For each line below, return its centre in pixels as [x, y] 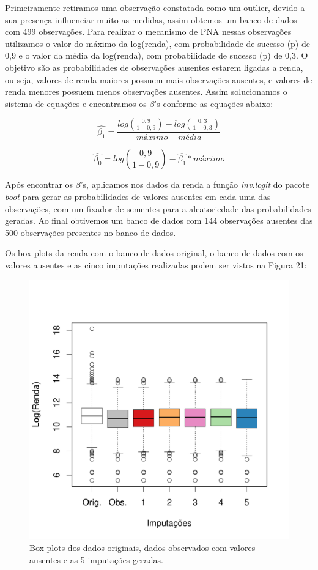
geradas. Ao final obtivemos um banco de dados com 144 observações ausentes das [159, 220]
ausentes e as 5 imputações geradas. [96, 559]
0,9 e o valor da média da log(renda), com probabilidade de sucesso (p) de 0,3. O [157, 55]
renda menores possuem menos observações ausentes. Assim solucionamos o [146, 91]
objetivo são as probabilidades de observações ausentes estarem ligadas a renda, [154, 67]
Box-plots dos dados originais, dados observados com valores [142, 548]
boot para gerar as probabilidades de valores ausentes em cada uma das [138, 196]
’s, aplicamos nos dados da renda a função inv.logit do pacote [195, 184]
